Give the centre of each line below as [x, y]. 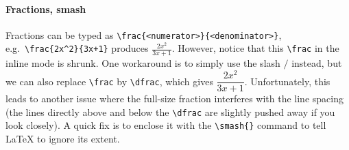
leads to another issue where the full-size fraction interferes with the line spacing [174, 99]
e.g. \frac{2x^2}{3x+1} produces [77, 48]
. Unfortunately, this [287, 81]
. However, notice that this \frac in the [255, 48]
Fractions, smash [46, 9]
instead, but [317, 63]
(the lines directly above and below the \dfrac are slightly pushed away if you [170, 111]
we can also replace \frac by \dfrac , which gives [109, 81]
